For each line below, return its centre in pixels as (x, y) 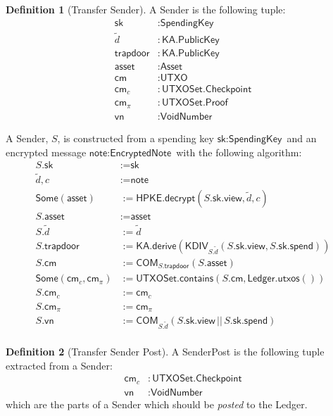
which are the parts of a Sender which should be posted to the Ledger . (157, 404)
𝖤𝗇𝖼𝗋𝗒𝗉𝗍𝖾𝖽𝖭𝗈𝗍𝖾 (141, 153)
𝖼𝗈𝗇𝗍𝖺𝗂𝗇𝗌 (196, 279)
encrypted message (46, 152)
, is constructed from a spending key (136, 138)
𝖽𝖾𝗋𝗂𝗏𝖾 (164, 246)
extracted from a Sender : (59, 365)
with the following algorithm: (239, 152)
